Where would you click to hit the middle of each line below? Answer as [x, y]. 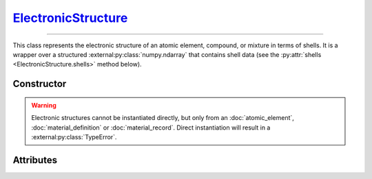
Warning [44, 105]
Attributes [35, 160]
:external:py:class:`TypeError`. [74, 136]
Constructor [40, 84]
